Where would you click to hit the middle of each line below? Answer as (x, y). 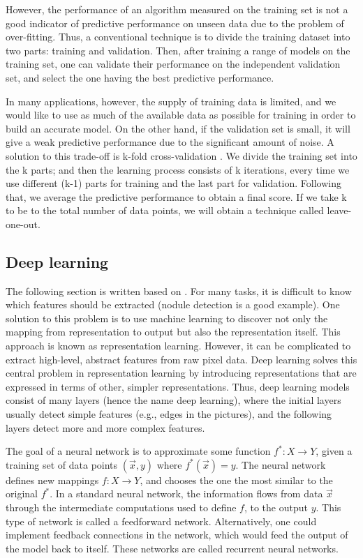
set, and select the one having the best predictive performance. (140, 77)
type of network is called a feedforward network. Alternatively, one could (161, 521)
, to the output (276, 507)
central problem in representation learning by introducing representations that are (181, 373)
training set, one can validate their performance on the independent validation (173, 64)
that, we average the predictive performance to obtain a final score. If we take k (176, 196)
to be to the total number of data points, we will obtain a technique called (165, 210)
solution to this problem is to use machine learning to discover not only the (167, 318)
